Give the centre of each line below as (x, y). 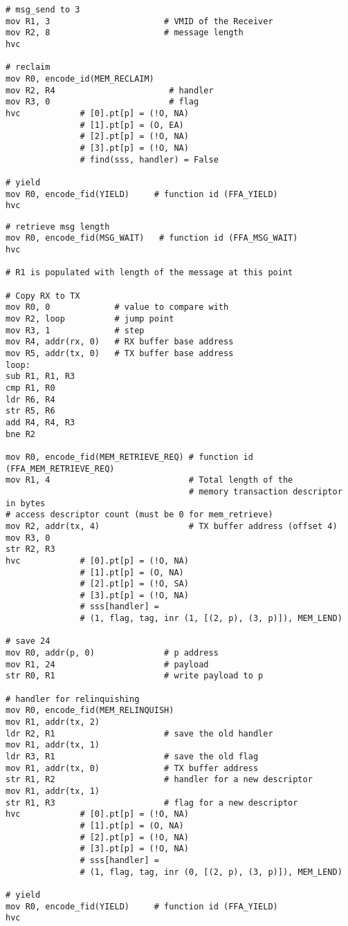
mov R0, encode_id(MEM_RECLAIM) (80, 78)
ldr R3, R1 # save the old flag (132, 757)
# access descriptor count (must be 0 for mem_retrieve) (139, 515)
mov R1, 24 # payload (107, 664)
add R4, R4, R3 (40, 422)
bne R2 (20, 434)
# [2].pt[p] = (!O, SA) (134, 584)
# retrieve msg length (58, 226)
